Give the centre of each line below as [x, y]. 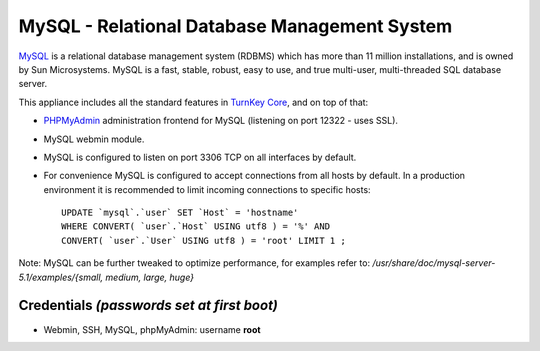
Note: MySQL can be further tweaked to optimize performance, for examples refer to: [194, 263]
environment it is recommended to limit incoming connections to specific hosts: [207, 189]
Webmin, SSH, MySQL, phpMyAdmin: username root [152, 329]
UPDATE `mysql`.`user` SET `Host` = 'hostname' [180, 213]
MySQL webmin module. [94, 139]
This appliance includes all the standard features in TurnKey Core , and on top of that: [193, 102]
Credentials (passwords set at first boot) [148, 305]
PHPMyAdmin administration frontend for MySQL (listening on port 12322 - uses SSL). [221, 121]
